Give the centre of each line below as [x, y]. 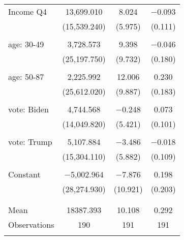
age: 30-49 [26, 44]
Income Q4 [27, 11]
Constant [24, 174]
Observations [31, 224]
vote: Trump [30, 142]
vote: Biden [28, 109]
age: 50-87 [26, 77]
